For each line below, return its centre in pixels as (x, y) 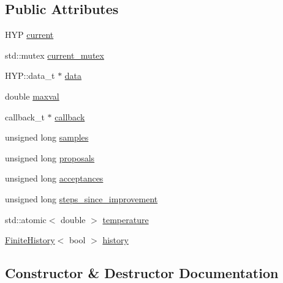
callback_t (25, 116)
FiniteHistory (30, 240)
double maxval (32, 96)
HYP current (29, 35)
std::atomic (26, 219)
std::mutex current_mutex (55, 55)
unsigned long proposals (50, 157)
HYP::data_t (30, 75)
